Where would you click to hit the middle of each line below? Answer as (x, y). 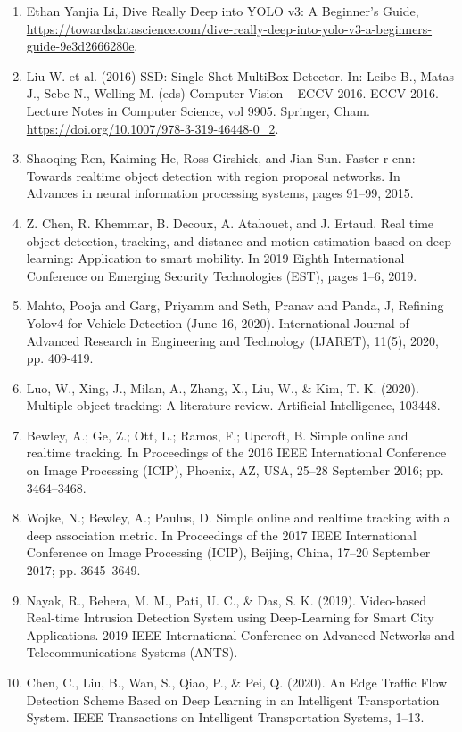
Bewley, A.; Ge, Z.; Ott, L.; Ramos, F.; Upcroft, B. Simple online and (217, 435)
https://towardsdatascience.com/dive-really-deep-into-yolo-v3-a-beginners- (229, 28)
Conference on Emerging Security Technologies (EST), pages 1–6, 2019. (222, 275)
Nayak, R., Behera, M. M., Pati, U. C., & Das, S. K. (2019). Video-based (226, 600)
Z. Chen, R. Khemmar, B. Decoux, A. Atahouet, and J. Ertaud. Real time (230, 222)
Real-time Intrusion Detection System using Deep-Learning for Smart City (230, 617)
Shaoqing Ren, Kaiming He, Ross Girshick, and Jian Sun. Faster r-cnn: (221, 158)
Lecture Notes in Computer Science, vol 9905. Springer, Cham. (198, 110)
